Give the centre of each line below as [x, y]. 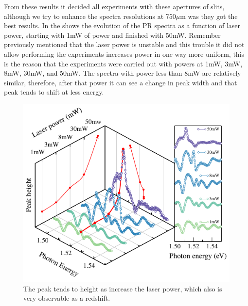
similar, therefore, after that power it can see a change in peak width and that [121, 82]
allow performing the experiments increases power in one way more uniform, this [124, 54]
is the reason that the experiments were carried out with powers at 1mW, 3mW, [123, 63]
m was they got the [209, 16]
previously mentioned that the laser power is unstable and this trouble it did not [124, 44]
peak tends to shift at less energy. [54, 92]
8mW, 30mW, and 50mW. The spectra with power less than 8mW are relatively [123, 73]
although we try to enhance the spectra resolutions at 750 [90, 16]
